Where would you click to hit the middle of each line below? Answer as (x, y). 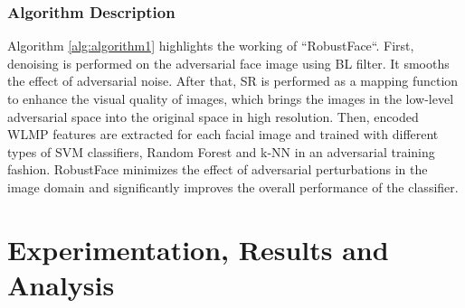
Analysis (61, 284)
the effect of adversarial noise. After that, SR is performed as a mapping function (233, 81)
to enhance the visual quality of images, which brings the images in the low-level (231, 98)
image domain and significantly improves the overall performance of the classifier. (233, 187)
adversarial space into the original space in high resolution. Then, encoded (213, 116)
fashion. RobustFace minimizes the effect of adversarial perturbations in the (218, 169)
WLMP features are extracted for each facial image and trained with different (223, 134)
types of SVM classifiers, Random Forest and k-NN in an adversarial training (221, 151)
